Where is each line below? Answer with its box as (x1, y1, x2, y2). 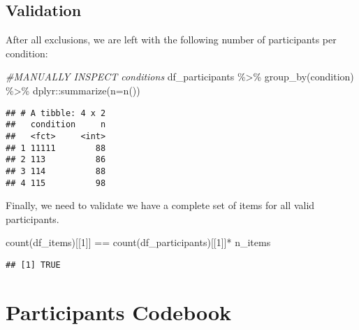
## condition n (6, 120, 106, 130)
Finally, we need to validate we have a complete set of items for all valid (6, 198, 315, 213)
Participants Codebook (6, 297, 232, 326)
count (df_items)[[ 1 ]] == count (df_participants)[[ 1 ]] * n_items (6, 235, 271, 250)
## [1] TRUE (6, 259, 61, 270)
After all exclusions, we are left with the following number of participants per (6, 32, 337, 47)
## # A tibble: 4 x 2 (6, 108, 106, 118)
